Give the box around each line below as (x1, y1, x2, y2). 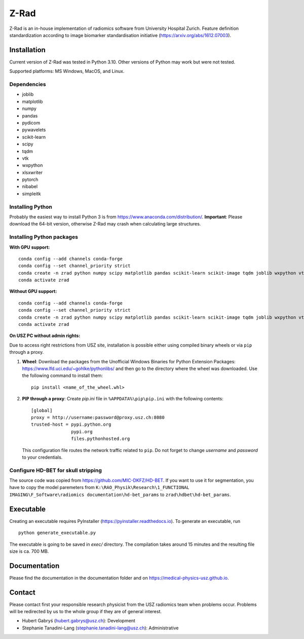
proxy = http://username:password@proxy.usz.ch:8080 (31, 415, 165, 420)
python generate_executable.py (18, 530, 96, 536)
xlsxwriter (22, 169, 43, 175)
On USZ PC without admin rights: (9, 332, 81, 339)
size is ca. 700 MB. (9, 548, 49, 554)
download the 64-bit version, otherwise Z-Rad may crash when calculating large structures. (9, 221, 201, 227)
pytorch (22, 176, 39, 182)
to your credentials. (22, 454, 63, 460)
